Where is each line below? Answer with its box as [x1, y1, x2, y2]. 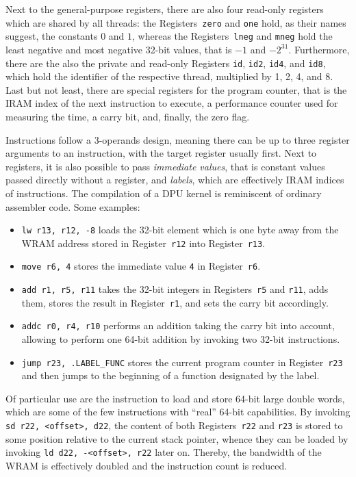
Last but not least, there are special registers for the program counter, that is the [5, 82, 347, 96]
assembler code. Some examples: [5, 199, 140, 214]
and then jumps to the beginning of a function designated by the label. [21, 368, 320, 383]
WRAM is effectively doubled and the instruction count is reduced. [5, 458, 288, 472]
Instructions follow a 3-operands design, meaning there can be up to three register [5, 132, 350, 146]
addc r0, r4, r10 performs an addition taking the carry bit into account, [21, 318, 335, 333]
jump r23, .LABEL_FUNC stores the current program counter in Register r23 [21, 354, 343, 369]
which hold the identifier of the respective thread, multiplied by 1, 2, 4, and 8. [5, 69, 333, 83]
